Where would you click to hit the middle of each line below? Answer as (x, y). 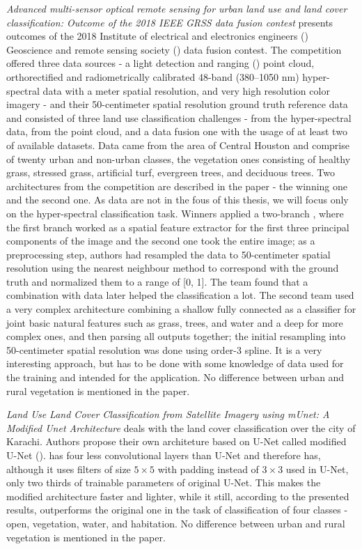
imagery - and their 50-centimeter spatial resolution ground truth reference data (177, 104)
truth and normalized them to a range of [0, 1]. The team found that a (157, 281)
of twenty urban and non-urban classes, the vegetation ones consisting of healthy (179, 158)
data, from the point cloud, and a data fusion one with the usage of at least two (177, 131)
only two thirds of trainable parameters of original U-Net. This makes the (164, 482)
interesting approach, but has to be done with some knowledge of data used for (175, 363)
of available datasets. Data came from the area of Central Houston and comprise (178, 145)
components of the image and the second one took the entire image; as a (161, 241)
